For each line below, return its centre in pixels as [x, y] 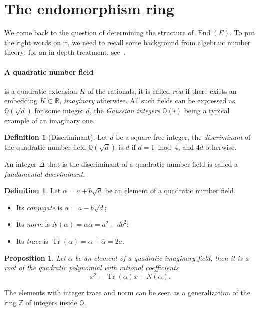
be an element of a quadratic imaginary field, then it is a [162, 258]
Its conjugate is [39, 207]
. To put [242, 32]
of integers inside [51, 302]
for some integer [59, 110]
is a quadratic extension [41, 90]
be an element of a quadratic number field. [170, 191]
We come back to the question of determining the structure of [99, 32]
